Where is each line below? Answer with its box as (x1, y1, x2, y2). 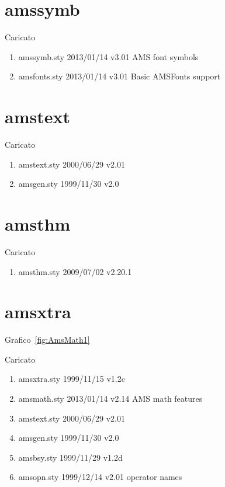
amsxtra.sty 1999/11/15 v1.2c (18, 373, 125, 385)
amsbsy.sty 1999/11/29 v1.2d (18, 451, 123, 463)
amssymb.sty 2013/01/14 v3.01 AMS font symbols (18, 50, 199, 62)
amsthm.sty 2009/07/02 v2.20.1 (18, 265, 132, 277)
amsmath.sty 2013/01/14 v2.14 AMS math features (18, 392, 203, 405)
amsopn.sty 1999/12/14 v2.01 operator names (18, 471, 182, 483)
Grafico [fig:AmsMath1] (5, 333, 90, 346)
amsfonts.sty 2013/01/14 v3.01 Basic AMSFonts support (18, 70, 221, 82)
